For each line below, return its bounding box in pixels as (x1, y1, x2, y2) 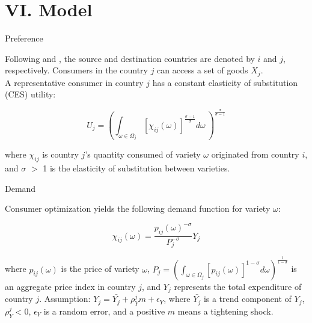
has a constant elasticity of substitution (152, 76, 298, 88)
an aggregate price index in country (5, 280, 136, 292)
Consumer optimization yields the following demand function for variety (5, 202, 271, 215)
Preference (5, 32, 43, 45)
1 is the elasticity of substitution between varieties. (43, 162, 230, 174)
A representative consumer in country (5, 76, 144, 88)
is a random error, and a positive (43, 304, 165, 317)
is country (42, 148, 79, 161)
